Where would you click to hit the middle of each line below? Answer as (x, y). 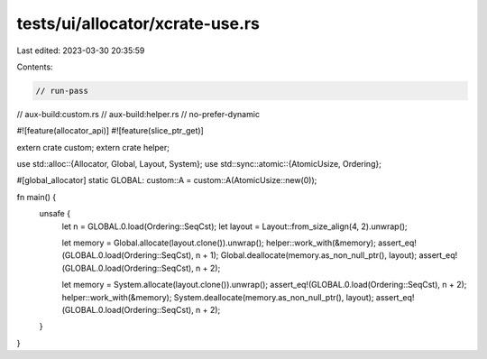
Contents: (35, 67)
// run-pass (62, 91)
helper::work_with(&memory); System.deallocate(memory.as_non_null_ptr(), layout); (218, 297)
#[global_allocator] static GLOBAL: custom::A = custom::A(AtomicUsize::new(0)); (167, 180)
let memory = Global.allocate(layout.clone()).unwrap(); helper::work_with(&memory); (219, 243)
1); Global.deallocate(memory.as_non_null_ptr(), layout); (313, 255)
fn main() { (37, 197)
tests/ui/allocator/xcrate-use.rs (138, 23)
